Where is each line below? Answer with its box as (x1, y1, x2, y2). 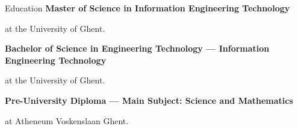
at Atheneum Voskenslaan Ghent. (5, 114, 129, 127)
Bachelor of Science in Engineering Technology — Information (5, 42, 270, 55)
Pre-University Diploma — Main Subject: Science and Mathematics (5, 94, 293, 106)
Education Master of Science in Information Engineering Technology (5, 2, 290, 14)
